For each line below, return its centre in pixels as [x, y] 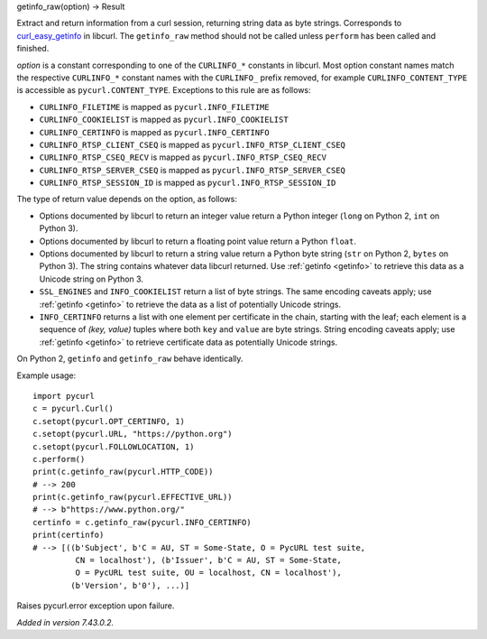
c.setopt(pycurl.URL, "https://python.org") [133, 434]
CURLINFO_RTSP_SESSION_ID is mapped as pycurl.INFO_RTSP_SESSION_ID [188, 183]
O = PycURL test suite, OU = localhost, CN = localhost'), [208, 573]
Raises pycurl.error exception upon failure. [96, 606]
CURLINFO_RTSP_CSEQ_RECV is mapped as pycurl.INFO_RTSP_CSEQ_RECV [183, 157]
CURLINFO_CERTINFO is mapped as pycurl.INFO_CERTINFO [154, 132]
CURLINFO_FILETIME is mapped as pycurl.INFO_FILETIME [154, 106]
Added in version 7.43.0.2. [65, 622]
